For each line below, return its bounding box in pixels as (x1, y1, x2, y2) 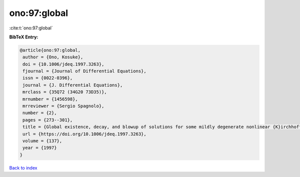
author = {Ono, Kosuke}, (22, 54, 83, 60)
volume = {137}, (22, 138, 62, 144)
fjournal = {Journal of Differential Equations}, (22, 68, 147, 74)
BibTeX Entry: (9, 34, 38, 40)
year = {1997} (22, 145, 57, 151)
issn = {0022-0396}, (22, 75, 73, 81)
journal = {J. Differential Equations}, (22, 82, 123, 88)
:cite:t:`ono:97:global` (9, 25, 53, 31)
